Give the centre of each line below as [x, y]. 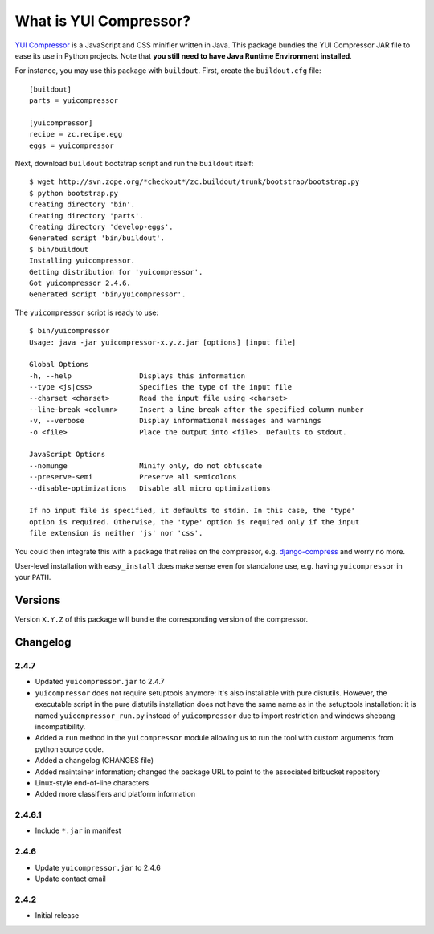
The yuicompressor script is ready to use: [87, 312]
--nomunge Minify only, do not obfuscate [146, 465]
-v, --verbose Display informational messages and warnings [175, 421]
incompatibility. [60, 726]
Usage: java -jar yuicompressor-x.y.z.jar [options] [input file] [163, 342]
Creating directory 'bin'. [82, 204]
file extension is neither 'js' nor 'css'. [116, 533]
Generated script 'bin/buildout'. [97, 238]
